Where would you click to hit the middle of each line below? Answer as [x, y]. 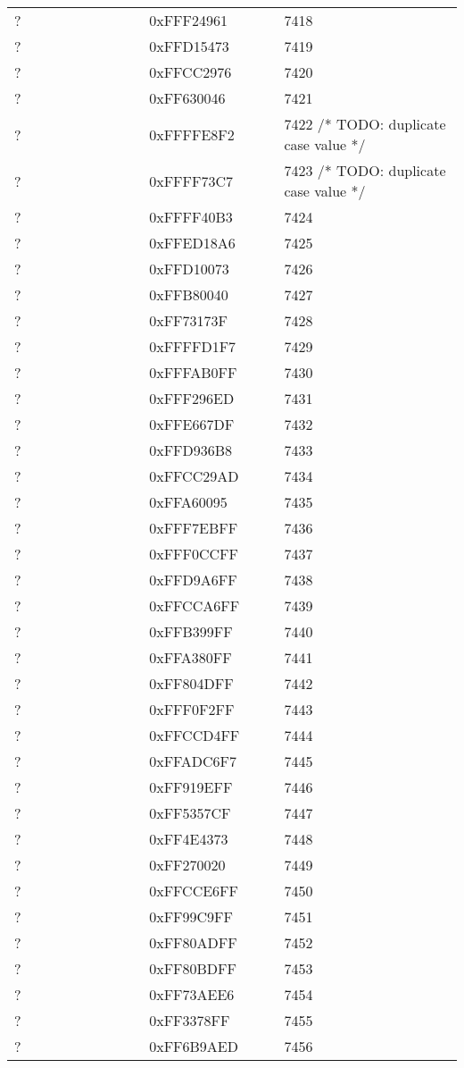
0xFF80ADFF [193, 942]
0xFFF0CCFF [194, 554]
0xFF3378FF [190, 1020]
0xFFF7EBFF [194, 528]
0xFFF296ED [192, 398]
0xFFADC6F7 [193, 761]
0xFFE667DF [192, 424]
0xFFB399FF [191, 631]
